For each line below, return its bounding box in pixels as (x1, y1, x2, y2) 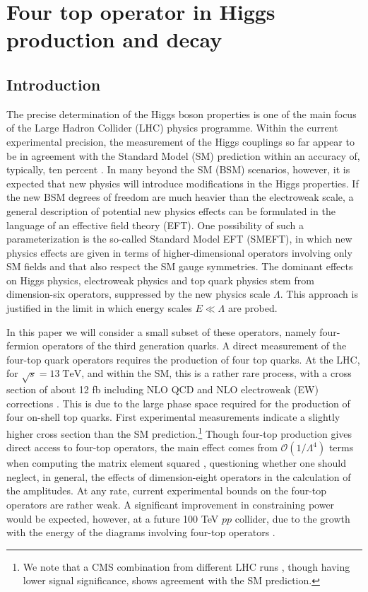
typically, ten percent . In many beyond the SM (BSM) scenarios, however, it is (6, 162, 350, 177)
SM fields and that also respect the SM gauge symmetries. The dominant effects (6, 259, 353, 274)
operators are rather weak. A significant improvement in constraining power (6, 497, 335, 512)
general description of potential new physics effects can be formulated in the (6, 203, 336, 218)
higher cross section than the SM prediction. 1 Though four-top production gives (6, 424, 352, 441)
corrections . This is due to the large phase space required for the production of (6, 395, 350, 410)
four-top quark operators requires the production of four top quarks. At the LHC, (6, 352, 360, 366)
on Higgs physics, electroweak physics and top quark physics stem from (6, 272, 314, 287)
